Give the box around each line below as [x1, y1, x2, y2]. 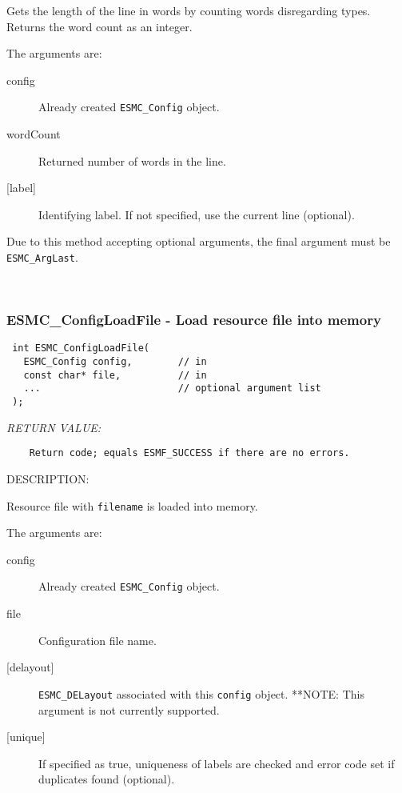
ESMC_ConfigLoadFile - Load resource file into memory [6, 310, 381, 330]
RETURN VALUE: [6, 419, 101, 435]
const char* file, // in [23, 369, 207, 381]
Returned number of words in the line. [38, 152, 226, 169]
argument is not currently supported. [38, 701, 220, 718]
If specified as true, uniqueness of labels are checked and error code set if [38, 755, 395, 771]
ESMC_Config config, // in [23, 356, 207, 368]
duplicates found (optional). [38, 771, 175, 787]
